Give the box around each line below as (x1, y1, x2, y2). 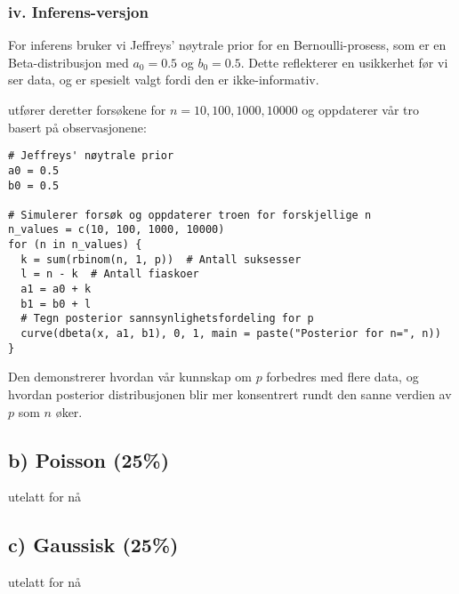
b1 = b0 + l (20, 297, 92, 310)
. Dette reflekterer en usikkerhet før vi (240, 52, 448, 71)
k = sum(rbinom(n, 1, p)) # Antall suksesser (20, 253, 302, 266)
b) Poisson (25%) (8, 445, 170, 473)
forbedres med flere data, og (266, 367, 419, 386)
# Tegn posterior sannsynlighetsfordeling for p (20, 312, 314, 325)
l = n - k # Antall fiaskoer (20, 268, 199, 281)
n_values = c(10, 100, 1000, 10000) (8, 223, 225, 237)
